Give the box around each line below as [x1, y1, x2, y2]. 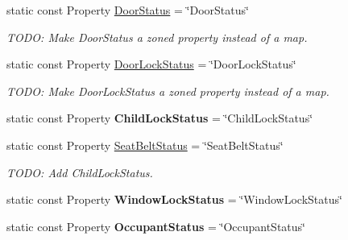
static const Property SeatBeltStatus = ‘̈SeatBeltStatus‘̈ [6, 136, 284, 153]
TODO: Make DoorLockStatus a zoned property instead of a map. [6, 82, 329, 99]
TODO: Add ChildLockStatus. [6, 163, 153, 180]
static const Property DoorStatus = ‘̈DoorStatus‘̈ [6, 2, 249, 18]
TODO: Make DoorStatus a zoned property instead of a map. [6, 28, 308, 45]
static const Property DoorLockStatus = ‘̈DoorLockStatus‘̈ [6, 56, 296, 72]
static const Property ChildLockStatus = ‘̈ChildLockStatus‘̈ [6, 110, 313, 126]
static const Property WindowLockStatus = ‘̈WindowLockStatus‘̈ [6, 191, 342, 208]
